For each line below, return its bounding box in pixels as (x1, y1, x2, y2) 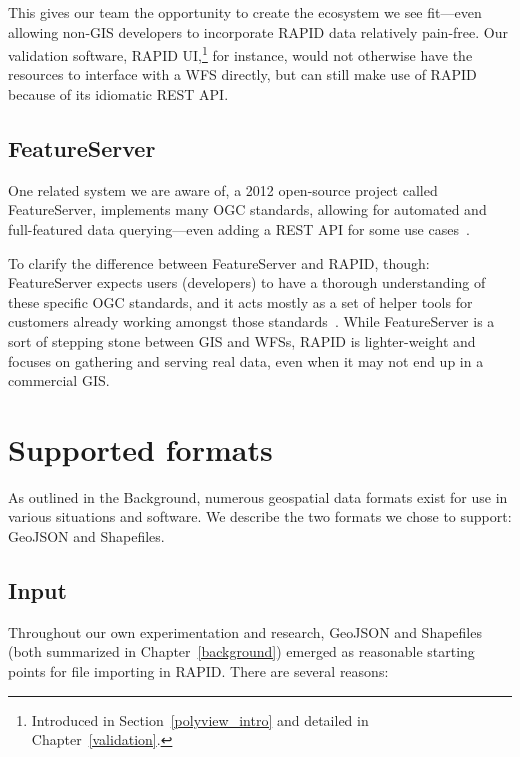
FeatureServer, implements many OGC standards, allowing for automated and (8, 199, 487, 220)
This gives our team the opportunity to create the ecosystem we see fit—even (8, 2, 482, 22)
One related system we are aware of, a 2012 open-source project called (8, 179, 438, 200)
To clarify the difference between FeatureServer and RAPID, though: (8, 252, 430, 273)
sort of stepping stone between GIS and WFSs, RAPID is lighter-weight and (8, 330, 476, 351)
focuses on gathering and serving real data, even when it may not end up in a (8, 350, 484, 371)
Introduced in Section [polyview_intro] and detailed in (31, 709, 369, 730)
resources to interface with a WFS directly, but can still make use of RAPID (8, 64, 477, 85)
